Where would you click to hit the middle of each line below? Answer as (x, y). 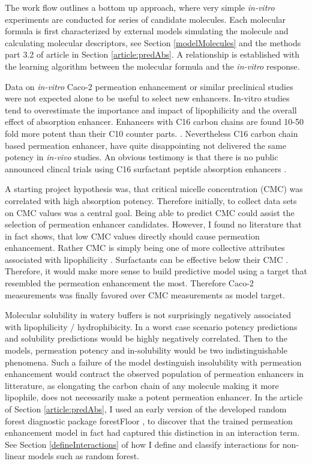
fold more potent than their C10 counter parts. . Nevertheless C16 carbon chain (151, 133)
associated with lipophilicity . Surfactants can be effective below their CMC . (147, 259)
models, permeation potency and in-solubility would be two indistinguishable (146, 350)
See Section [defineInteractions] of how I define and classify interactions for (142, 444)
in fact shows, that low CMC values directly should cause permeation (132, 236)
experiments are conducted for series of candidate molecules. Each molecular (145, 19)
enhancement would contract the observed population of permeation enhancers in (154, 374)
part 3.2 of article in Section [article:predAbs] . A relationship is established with (152, 54)
